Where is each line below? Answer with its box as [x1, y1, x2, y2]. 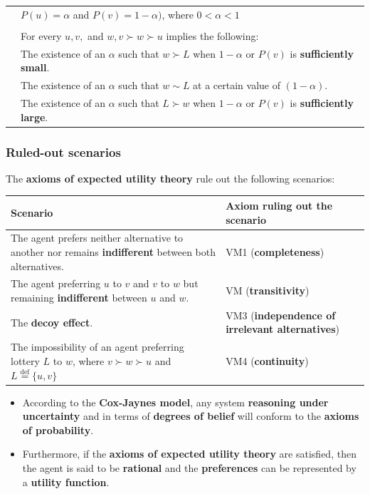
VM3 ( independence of [226, 307, 336, 322]
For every [21, 28, 62, 43]
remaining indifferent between [11, 290, 147, 305]
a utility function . [22, 474, 110, 489]
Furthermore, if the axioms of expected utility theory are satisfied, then [22, 446, 356, 461]
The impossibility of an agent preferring [11, 339, 184, 354]
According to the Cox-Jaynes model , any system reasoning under [22, 394, 329, 409]
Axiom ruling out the [226, 197, 333, 212]
